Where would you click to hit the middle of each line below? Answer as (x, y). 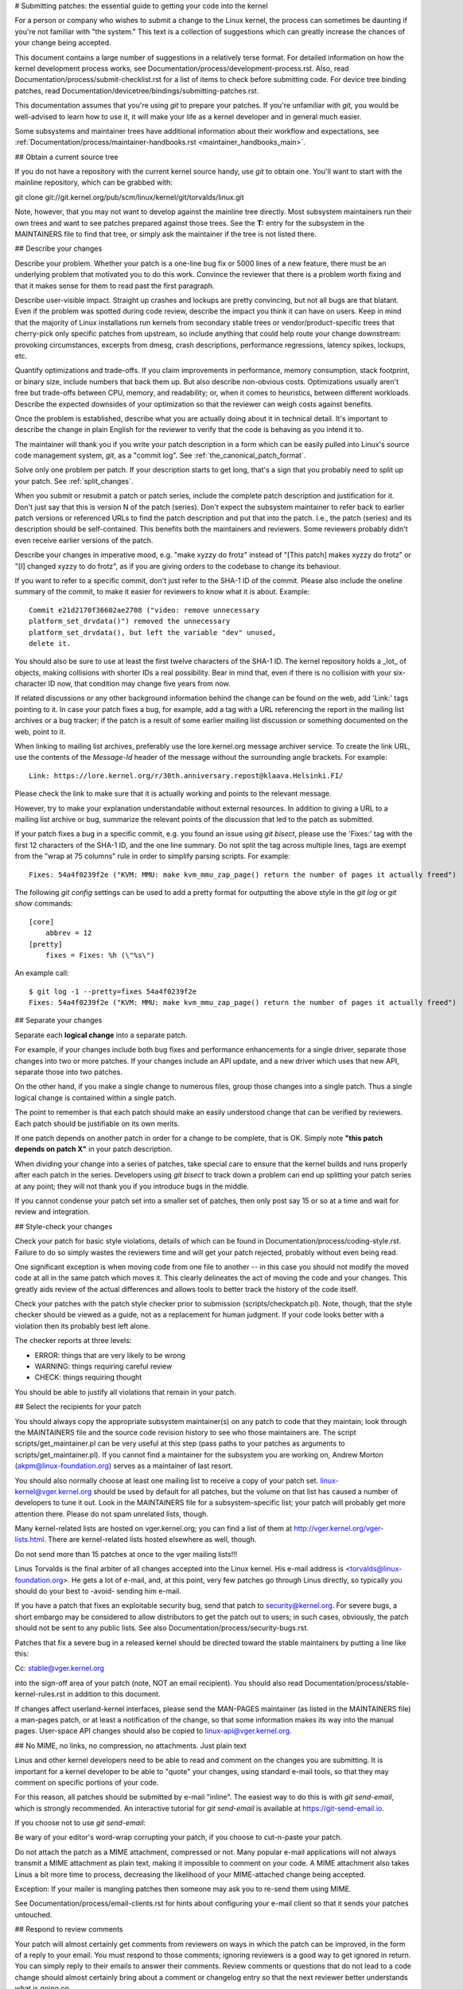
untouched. (33, 1914)
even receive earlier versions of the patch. (84, 540)
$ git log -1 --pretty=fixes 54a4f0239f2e (113, 991)
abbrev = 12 (68, 933)
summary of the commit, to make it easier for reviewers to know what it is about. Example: (162, 592)
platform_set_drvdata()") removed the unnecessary (130, 621)
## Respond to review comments (69, 1929)
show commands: (44, 904)
